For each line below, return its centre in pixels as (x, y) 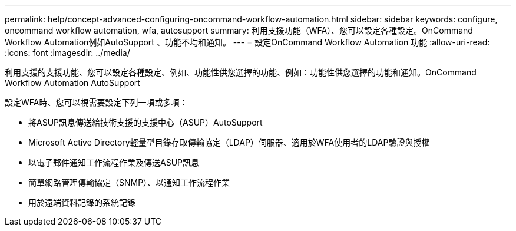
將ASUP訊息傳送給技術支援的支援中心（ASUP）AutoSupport (145, 122)
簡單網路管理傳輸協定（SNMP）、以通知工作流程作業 (129, 182)
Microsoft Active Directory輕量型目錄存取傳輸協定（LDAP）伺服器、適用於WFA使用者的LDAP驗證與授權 (229, 142)
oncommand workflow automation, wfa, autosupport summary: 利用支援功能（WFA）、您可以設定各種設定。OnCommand (239, 30)
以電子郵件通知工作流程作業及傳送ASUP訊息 (114, 162)
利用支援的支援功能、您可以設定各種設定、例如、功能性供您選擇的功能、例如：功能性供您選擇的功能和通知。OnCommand (241, 72)
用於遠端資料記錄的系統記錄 (82, 202)
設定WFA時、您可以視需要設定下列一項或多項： (96, 102)
